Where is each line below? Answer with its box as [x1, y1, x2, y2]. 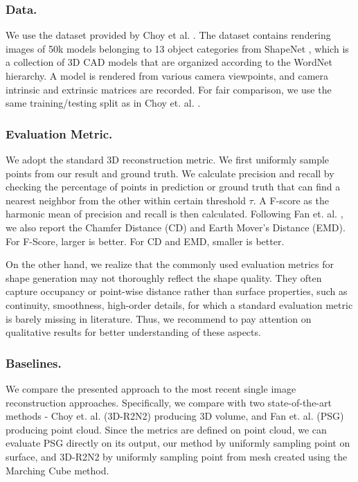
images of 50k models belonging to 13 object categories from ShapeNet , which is [6, 41, 349, 55]
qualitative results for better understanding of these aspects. [6, 325, 261, 339]
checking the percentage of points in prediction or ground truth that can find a [6, 179, 341, 194]
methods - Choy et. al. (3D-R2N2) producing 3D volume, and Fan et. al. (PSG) [6, 409, 344, 423]
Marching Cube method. [6, 463, 109, 477]
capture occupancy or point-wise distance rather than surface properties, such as [6, 284, 348, 298]
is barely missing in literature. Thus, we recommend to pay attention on [6, 311, 312, 325]
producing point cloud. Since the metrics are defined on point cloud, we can [6, 422, 327, 436]
